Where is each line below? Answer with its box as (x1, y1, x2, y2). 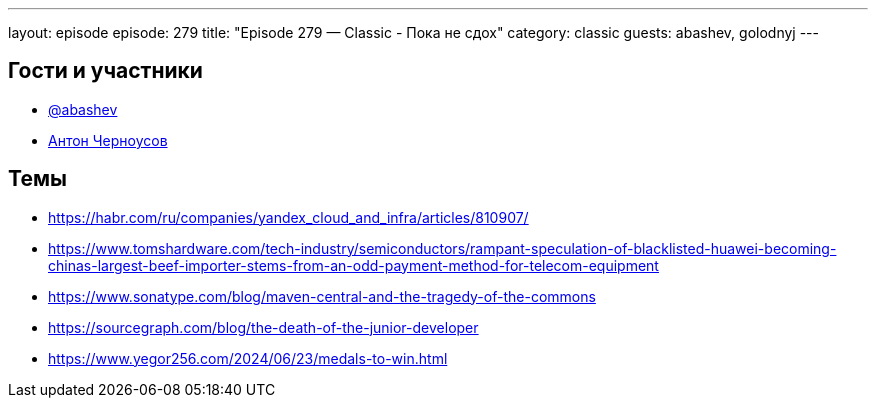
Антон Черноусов (48, 131, 168, 149)
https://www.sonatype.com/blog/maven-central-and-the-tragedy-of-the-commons (48, 287, 596, 305)
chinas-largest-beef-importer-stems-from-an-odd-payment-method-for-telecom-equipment (48, 256, 659, 274)
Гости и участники (8, 58, 203, 84)
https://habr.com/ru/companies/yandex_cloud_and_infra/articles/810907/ (48, 208, 529, 226)
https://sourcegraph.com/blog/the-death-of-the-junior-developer (48, 318, 479, 336)
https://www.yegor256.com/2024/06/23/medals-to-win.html (48, 349, 448, 367)
